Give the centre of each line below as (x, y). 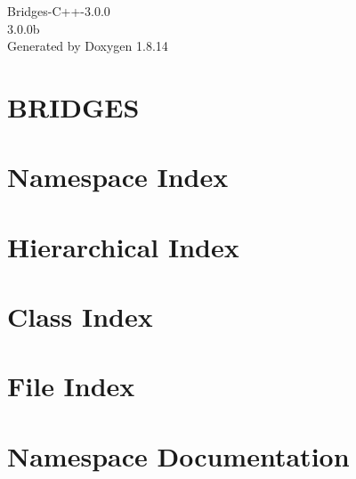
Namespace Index (118, 177)
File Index (71, 386)
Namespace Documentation (178, 455)
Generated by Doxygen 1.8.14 (88, 46)
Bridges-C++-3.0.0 (59, 11)
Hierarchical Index (123, 246)
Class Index (80, 317)
